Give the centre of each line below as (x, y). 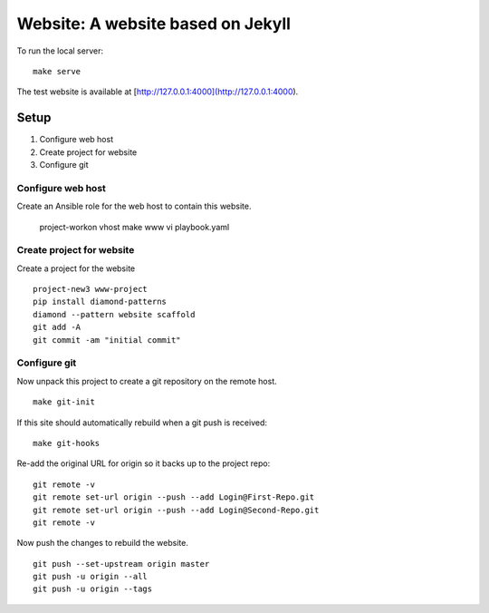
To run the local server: (60, 51)
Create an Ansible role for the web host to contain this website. (134, 206)
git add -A (57, 327)
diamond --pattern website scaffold (114, 314)
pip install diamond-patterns (100, 302)
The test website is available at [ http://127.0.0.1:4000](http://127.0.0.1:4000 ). (158, 92)
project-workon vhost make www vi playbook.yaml (134, 227)
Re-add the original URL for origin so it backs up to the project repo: (144, 463)
